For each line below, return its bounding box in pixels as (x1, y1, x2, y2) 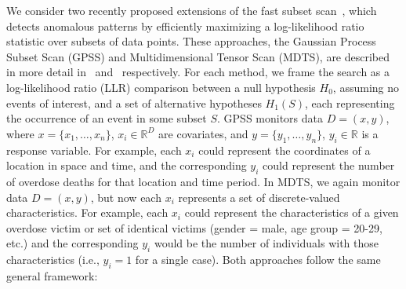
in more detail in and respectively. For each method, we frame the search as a (6, 64, 390, 80)
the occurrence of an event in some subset (6, 110, 207, 126)
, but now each (90, 188, 161, 205)
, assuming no (332, 79, 400, 95)
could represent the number (263, 157, 395, 174)
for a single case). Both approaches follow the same (135, 251, 381, 268)
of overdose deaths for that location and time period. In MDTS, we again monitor (6, 173, 401, 189)
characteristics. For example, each (6, 204, 169, 221)
